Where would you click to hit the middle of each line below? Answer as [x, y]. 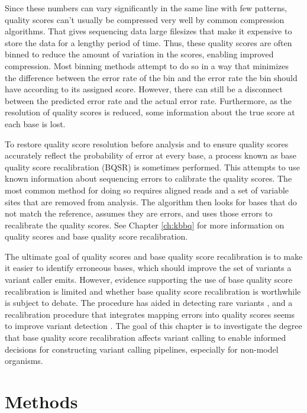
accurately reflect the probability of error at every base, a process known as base [151, 155]
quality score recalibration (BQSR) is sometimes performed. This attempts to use [152, 167]
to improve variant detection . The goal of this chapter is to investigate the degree [153, 326]
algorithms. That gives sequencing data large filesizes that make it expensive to [148, 31]
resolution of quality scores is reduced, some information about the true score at [150, 112]
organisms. [24, 361]
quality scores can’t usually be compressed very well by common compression [145, 19]
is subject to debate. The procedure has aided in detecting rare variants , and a [149, 303]
